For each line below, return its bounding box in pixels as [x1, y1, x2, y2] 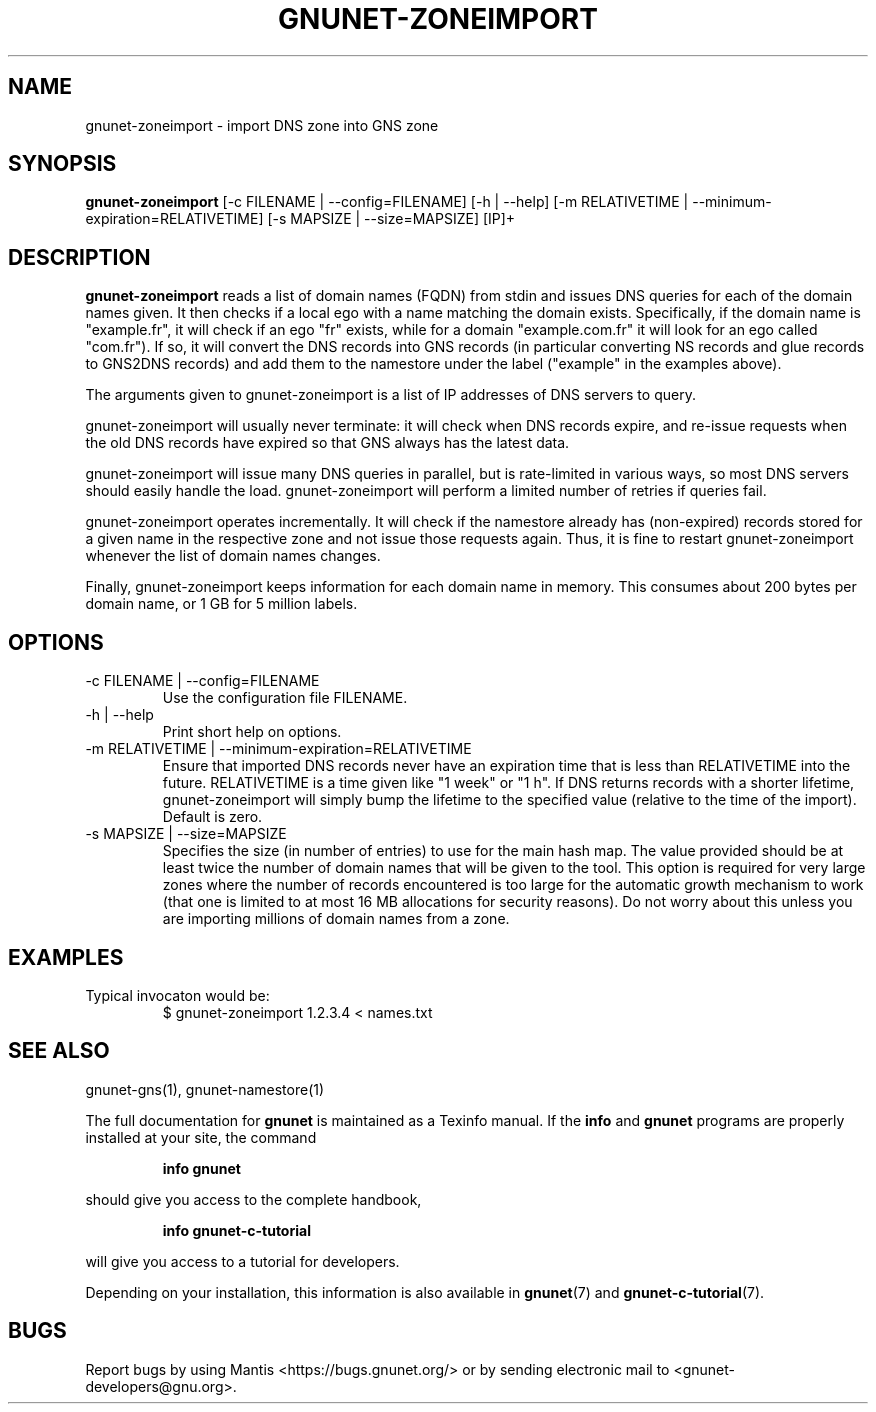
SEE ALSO [8, 1038, 110, 1064]
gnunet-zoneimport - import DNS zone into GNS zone [85, 116, 439, 134]
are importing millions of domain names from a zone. [162, 910, 510, 928]
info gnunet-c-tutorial [162, 1221, 311, 1239]
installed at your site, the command [85, 1128, 317, 1146]
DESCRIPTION [8, 244, 151, 270]
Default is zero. [162, 808, 263, 826]
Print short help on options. [162, 723, 342, 741]
